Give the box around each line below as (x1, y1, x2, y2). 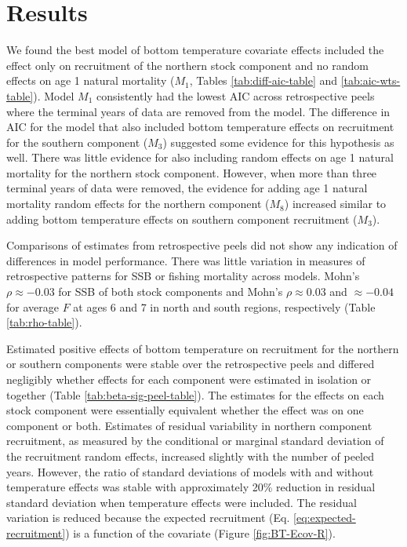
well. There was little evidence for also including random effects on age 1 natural (6, 149, 394, 166)
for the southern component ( (6, 133, 148, 150)
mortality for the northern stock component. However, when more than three (6, 164, 377, 181)
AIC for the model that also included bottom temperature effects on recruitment (6, 119, 394, 135)
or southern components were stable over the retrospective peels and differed (6, 356, 375, 372)
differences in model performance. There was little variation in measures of (6, 252, 365, 268)
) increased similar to (284, 195, 387, 212)
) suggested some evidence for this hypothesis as (162, 133, 394, 150)
